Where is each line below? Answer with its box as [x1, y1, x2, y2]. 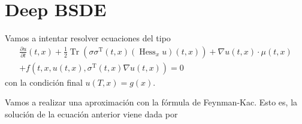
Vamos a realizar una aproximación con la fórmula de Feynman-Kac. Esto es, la [5, 96, 298, 108]
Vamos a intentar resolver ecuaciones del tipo [5, 32, 171, 44]
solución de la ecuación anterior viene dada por [5, 107, 178, 120]
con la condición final [5, 75, 83, 88]
